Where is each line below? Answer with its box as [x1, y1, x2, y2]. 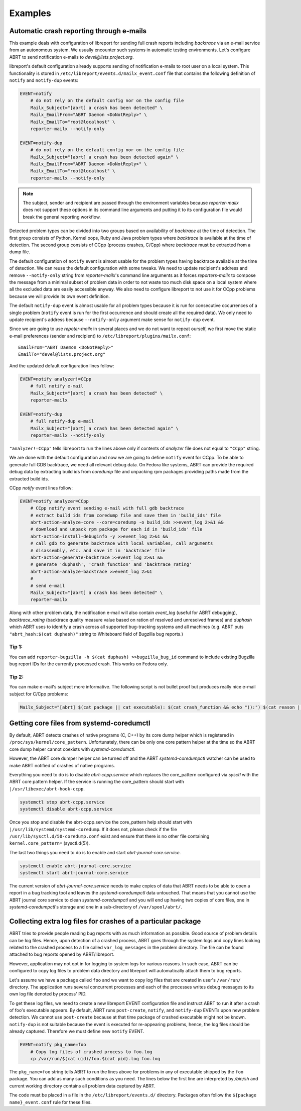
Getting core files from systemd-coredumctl [9, 719, 150, 727]
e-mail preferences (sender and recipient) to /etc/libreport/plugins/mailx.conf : [9, 333, 191, 339]
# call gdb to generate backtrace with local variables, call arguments [30, 541, 213, 546]
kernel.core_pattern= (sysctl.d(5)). [9, 840, 90, 846]
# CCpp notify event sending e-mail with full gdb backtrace [30, 506, 184, 511]
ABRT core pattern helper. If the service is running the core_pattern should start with [9, 779, 184, 785]
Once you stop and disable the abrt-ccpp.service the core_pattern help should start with [9, 819, 193, 825]
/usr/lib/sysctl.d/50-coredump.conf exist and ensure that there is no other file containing [9, 833, 210, 839]
